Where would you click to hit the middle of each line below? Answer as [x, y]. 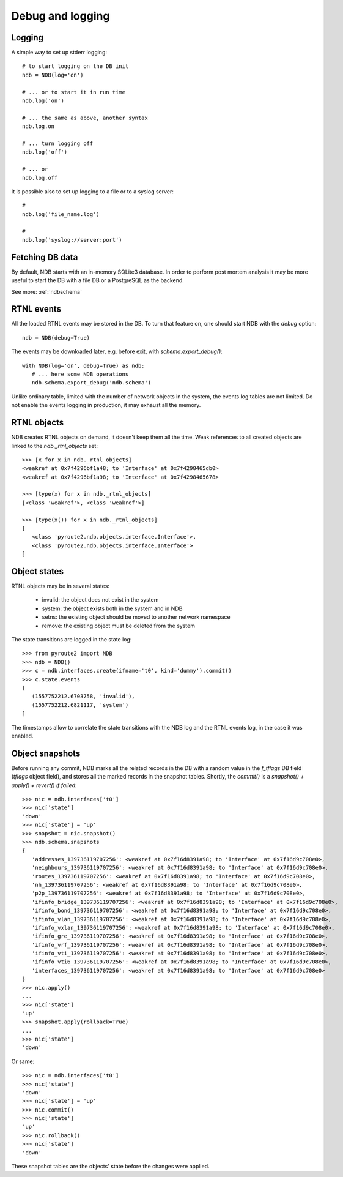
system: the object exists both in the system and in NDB [112, 608]
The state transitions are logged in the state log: [72, 640]
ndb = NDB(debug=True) [56, 338]
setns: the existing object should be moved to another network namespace [136, 617]
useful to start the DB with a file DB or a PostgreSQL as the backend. [98, 280]
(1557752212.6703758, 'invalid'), [83, 697]
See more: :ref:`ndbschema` [46, 291]
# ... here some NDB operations [80, 374]
